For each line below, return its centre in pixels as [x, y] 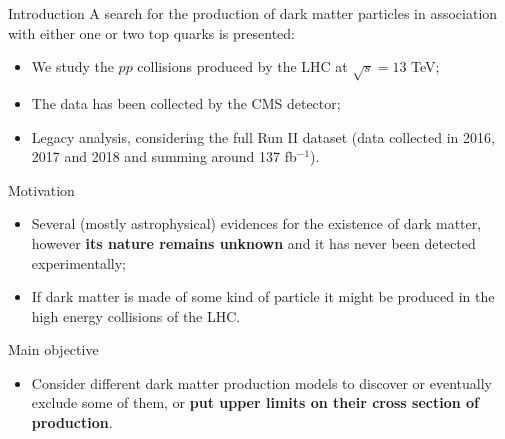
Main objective [53, 349]
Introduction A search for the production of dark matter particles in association [253, 13]
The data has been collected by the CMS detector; [186, 102]
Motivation [41, 189]
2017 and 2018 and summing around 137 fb [164, 156]
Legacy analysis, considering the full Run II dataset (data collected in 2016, [263, 136]
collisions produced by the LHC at [242, 66]
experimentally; [78, 262]
